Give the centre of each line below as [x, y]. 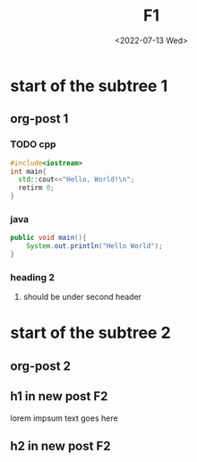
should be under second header [82, 297]
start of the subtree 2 [90, 333]
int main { [29, 171]
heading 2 [33, 277]
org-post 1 [39, 119]
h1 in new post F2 [59, 396]
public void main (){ [49, 238]
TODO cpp [33, 144]
